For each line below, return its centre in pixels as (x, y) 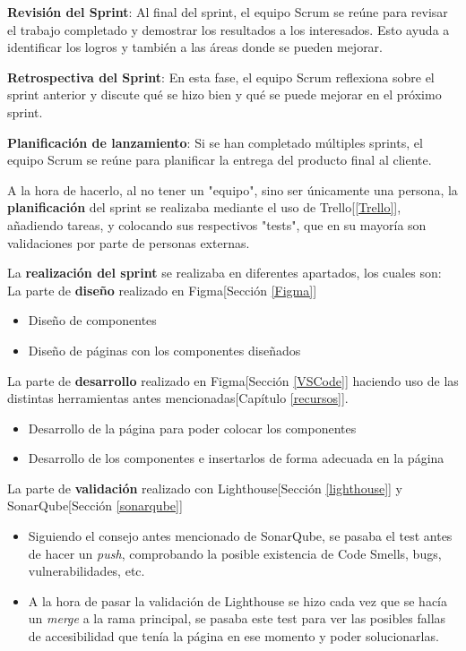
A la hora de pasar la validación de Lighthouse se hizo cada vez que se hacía (237, 600)
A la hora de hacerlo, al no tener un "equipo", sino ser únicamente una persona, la (233, 189)
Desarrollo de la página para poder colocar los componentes (192, 428)
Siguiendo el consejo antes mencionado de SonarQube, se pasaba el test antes (240, 536)
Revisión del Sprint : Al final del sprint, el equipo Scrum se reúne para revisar (228, 12)
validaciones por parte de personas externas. (129, 242)
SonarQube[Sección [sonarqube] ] (95, 505)
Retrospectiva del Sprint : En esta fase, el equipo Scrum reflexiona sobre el (221, 77)
